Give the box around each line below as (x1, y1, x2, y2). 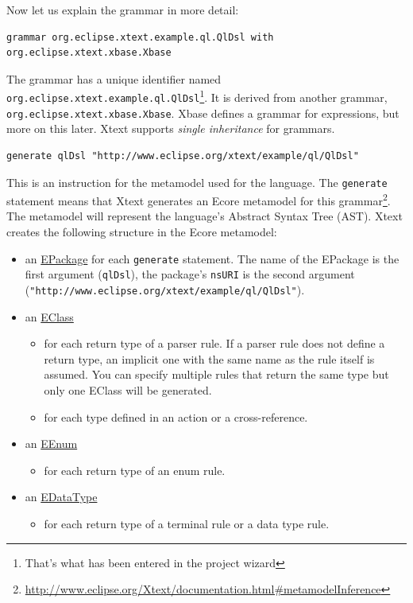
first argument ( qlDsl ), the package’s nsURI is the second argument (25, 266, 355, 282)
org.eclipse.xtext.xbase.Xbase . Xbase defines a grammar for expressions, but (6, 104, 399, 121)
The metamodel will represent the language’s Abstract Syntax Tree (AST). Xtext (6, 208, 403, 224)
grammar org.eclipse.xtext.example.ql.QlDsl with (6, 31, 274, 43)
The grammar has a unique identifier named (6, 70, 222, 87)
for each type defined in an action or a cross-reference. (44, 408, 308, 425)
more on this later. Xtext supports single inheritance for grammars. (6, 120, 335, 137)
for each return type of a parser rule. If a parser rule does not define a (44, 335, 385, 352)
